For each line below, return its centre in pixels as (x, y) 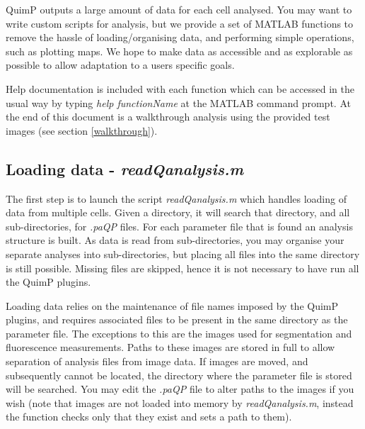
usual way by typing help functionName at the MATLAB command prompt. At (178, 102)
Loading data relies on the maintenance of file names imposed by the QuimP (172, 305)
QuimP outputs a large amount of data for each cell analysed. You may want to (179, 9)
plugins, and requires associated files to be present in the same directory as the (177, 319)
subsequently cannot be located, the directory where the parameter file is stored (179, 375)
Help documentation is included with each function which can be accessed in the (180, 88)
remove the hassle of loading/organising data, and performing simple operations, (180, 37)
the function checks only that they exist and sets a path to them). (149, 417)
